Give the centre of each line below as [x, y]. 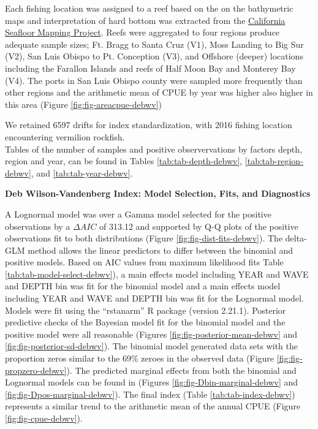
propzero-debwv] [36, 370]
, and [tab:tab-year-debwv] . [82, 173]
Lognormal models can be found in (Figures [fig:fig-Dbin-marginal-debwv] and [152, 382]
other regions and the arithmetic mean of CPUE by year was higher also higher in [159, 92]
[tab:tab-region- [274, 161]
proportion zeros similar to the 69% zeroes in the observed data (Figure [140, 358]
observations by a [38, 226]
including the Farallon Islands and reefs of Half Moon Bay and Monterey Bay [150, 68]
